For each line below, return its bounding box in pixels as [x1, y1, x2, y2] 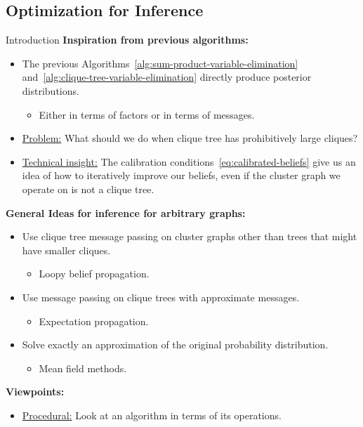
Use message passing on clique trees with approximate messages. [22, 289, 300, 304]
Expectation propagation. [39, 313, 149, 328]
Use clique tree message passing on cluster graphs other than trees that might [22, 229, 357, 244]
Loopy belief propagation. [39, 266, 150, 281]
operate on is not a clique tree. [22, 181, 154, 196]
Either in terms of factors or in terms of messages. [39, 107, 255, 121]
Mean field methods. [39, 360, 127, 375]
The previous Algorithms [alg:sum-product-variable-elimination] [22, 55, 298, 70]
